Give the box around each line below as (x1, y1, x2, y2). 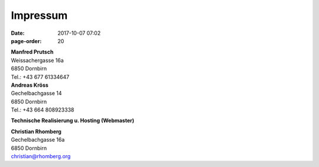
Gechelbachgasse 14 (11, 90, 62, 97)
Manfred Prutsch (11, 48, 54, 55)
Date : (11, 30, 25, 37)
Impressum (11, 9, 68, 22)
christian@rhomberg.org (11, 153, 71, 160)
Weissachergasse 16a (11, 57, 64, 64)
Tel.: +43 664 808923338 (11, 106, 74, 113)
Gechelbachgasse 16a (11, 136, 65, 143)
